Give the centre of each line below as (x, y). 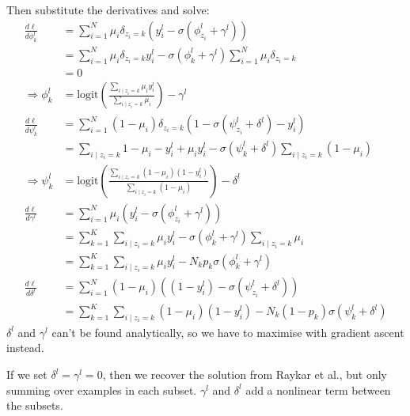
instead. (25, 348)
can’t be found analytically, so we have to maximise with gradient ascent (228, 332)
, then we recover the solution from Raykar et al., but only (245, 374)
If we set (27, 374)
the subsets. (35, 405)
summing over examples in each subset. (102, 390)
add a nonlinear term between (318, 390)
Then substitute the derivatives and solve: (108, 9)
